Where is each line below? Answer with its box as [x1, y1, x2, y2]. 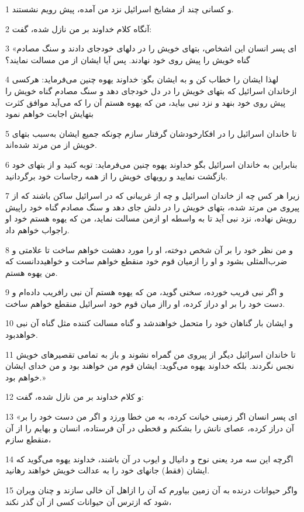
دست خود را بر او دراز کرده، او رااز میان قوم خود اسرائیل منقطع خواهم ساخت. [5, 297, 285, 309]
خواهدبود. [5, 328, 38, 341]
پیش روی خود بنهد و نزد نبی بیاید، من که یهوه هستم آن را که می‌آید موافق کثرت [5, 96, 286, 108]
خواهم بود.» [5, 371, 46, 383]
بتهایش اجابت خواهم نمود [5, 108, 94, 120]
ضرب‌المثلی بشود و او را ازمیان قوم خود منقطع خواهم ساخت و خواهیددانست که [5, 255, 288, 267]
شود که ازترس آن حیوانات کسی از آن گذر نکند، [5, 495, 172, 507]
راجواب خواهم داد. [5, 223, 70, 236]
